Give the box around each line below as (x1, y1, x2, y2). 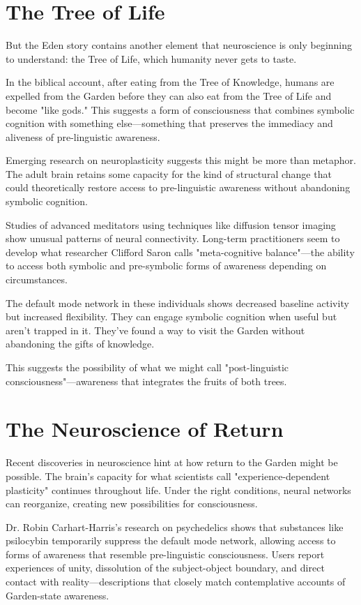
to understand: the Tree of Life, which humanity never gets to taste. (6, 51, 297, 66)
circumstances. (6, 272, 68, 287)
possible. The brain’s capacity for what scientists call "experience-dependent (6, 468, 330, 483)
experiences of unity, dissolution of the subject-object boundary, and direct (6, 560, 325, 575)
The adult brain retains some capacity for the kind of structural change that (6, 166, 332, 181)
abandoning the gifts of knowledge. (6, 336, 155, 351)
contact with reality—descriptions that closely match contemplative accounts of (6, 574, 346, 589)
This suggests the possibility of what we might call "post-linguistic (6, 360, 289, 374)
